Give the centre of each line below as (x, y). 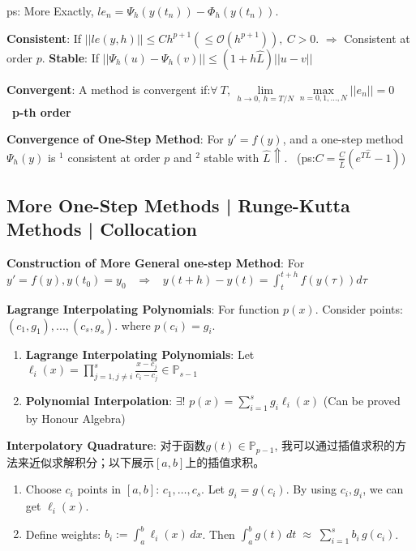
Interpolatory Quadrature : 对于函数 (106, 445)
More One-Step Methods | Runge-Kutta (178, 205)
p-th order (42, 111)
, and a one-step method (343, 139)
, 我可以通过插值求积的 (335, 445)
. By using (311, 489)
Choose (43, 489)
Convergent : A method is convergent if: (109, 89)
